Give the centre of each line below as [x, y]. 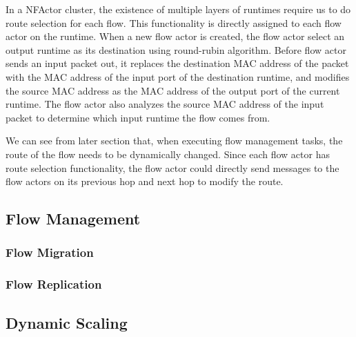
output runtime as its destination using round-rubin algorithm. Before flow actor [176, 49]
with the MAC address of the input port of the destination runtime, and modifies [178, 76]
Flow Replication [54, 284]
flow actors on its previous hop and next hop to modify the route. [145, 181]
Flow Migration [50, 252]
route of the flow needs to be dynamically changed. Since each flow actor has [168, 154]
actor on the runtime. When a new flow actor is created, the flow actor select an [175, 36]
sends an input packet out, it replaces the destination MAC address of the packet [177, 63]
